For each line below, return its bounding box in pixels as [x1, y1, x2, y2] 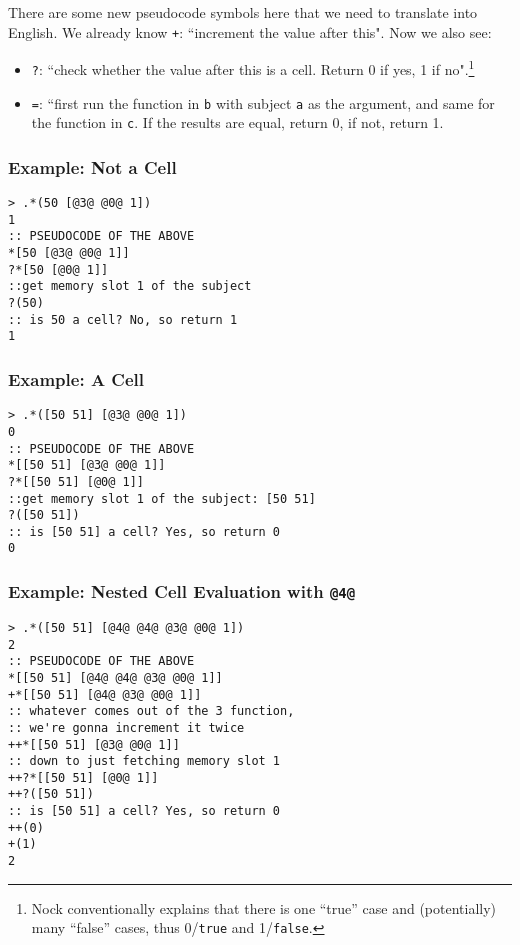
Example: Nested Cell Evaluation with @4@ [8, 579, 356, 604]
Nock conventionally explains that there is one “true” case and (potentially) [31, 897, 497, 918]
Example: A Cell [8, 366, 145, 391]
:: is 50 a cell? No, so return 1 [8, 312, 238, 327]
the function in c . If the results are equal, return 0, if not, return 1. [31, 112, 444, 133]
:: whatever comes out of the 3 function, [8, 704, 295, 719]
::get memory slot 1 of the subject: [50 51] [8, 491, 316, 506]
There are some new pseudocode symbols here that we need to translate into [8, 2, 478, 22]
